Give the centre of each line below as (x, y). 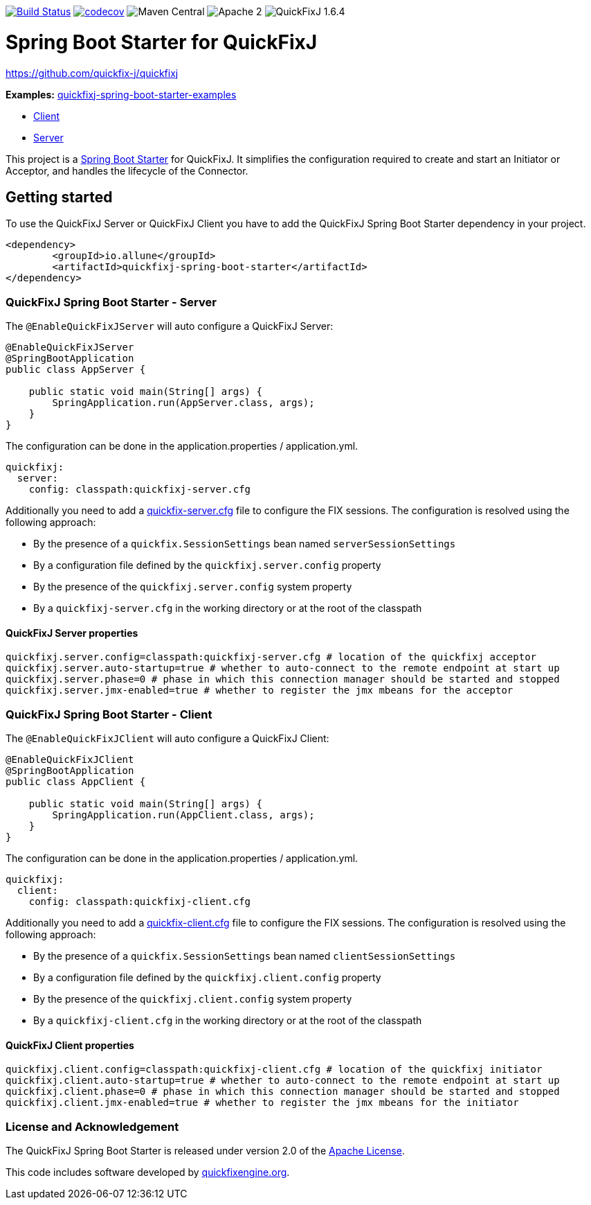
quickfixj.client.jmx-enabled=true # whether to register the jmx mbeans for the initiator (262, 1103)
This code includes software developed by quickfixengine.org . (148, 1172)
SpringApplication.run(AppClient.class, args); (183, 815)
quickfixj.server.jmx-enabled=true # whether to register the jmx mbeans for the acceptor (260, 691)
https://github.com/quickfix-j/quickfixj (92, 73)
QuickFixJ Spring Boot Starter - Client (109, 714)
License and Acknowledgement (92, 1126)
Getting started (59, 197)
